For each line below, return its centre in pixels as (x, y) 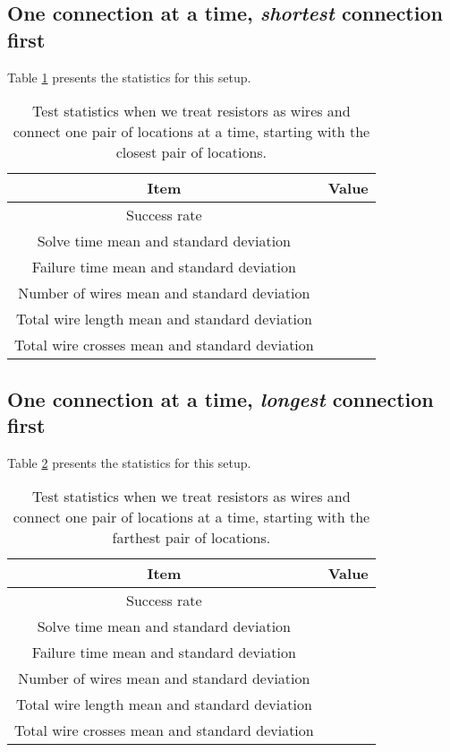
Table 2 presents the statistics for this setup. (129, 462)
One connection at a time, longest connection (221, 398)
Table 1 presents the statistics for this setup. (129, 77)
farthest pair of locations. (191, 538)
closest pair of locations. (191, 152)
